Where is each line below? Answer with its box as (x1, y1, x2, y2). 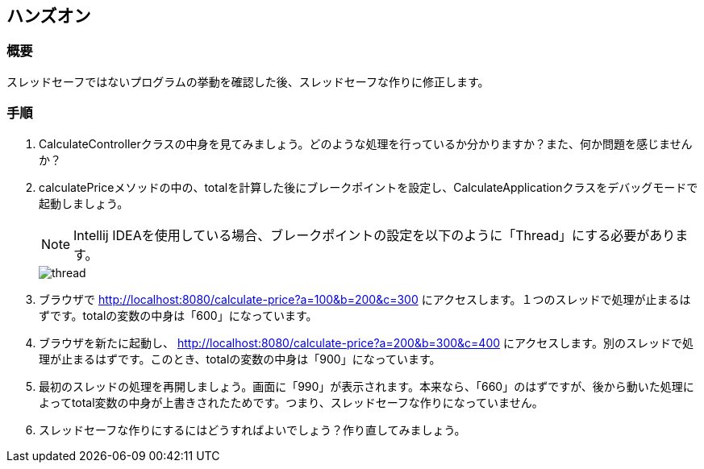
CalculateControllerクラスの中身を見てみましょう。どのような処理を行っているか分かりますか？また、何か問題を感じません (39, 136, 693, 151)
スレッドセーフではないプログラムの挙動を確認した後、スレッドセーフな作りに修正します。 (6, 74, 489, 89)
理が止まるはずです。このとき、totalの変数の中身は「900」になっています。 (39, 351, 441, 366)
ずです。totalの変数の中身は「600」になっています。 (39, 308, 318, 322)
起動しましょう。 (39, 196, 129, 210)
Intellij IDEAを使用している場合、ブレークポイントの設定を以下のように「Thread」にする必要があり (73, 226, 676, 243)
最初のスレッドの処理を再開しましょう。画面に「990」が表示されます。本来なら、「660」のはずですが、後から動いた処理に (39, 379, 694, 393)
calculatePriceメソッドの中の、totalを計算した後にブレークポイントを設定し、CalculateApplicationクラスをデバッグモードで (39, 180, 698, 194)
